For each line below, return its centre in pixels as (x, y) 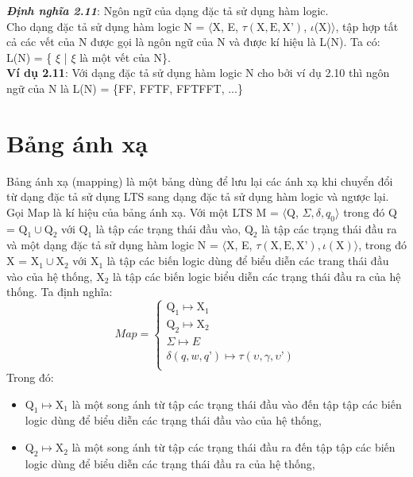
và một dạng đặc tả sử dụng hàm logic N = (112, 245)
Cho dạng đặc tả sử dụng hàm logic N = (106, 26)
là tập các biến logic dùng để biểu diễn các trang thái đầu (248, 261)
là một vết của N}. (125, 57)
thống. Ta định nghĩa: (60, 292)
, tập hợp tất (367, 26)
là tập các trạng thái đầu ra (329, 228)
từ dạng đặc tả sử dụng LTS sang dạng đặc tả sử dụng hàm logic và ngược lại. (198, 196)
